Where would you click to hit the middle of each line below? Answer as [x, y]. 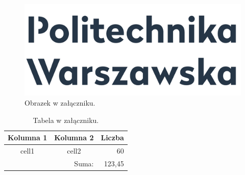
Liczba [112, 137]
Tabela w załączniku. [66, 120]
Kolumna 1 [28, 137]
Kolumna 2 [74, 137]
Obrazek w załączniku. [60, 102]
